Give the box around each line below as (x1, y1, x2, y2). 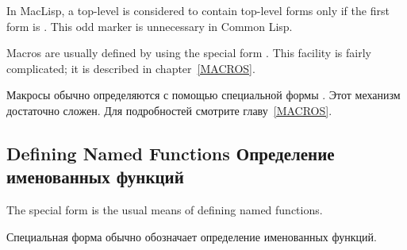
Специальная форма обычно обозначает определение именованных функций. (6, 228, 377, 244)
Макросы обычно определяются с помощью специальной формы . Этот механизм (6, 87, 401, 103)
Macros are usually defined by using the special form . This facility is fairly (6, 44, 371, 61)
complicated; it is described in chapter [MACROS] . (6, 60, 255, 76)
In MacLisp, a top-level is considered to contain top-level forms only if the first (6, 2, 390, 18)
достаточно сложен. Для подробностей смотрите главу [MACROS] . (6, 102, 332, 118)
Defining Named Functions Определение (6, 140, 335, 165)
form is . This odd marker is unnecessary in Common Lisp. (6, 17, 293, 34)
